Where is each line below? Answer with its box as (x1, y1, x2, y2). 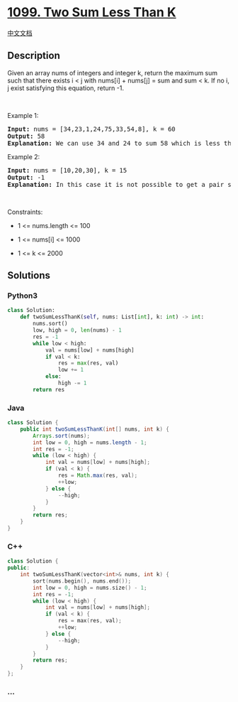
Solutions (7, 269, 51, 281)
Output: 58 (7, 132, 45, 140)
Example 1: (7, 111, 39, 119)
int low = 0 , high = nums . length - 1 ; (33, 438, 147, 446)
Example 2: (7, 152, 40, 161)
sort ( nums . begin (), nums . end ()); (33, 577, 132, 585)
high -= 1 (57, 379, 87, 387)
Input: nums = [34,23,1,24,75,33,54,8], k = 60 (7, 125, 176, 133)
